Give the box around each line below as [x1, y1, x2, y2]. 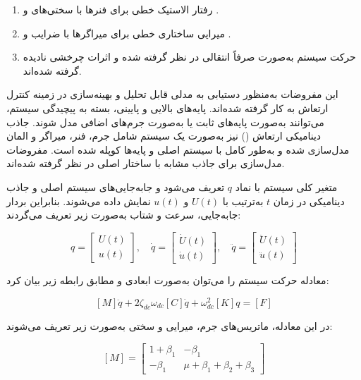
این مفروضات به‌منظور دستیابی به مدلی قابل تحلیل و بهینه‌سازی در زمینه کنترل [6, 87, 338, 102]
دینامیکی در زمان [273, 193, 345, 208]
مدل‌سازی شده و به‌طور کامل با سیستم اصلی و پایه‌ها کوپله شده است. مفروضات [6, 142, 350, 157]
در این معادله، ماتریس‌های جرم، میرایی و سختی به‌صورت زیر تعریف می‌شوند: [6, 319, 333, 333]
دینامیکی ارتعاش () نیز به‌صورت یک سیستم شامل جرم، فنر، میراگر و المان [6, 128, 322, 143]
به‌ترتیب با [222, 193, 264, 208]
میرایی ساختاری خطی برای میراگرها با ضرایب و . [23, 25, 231, 40]
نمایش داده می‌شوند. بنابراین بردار [6, 193, 151, 208]
